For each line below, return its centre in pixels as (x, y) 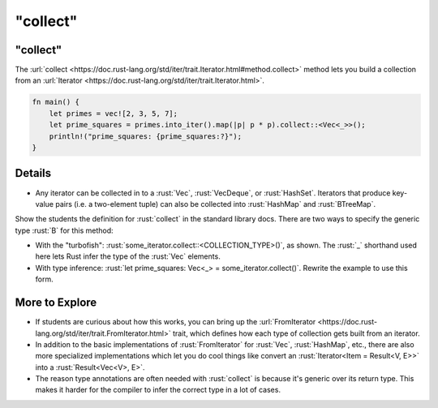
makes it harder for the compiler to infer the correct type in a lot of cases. (158, 390)
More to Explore (56, 303)
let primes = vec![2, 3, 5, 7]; (114, 113)
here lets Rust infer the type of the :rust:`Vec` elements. (128, 256)
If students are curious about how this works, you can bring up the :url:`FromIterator (176, 322)
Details (33, 173)
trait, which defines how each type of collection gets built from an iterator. (296, 333)
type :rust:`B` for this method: (64, 230)
